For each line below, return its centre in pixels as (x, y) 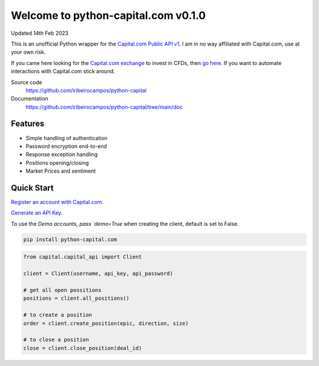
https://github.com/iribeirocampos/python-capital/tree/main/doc (104, 107)
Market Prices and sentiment (61, 171)
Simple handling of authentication (66, 138)
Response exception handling (62, 154)
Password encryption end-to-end (66, 146)
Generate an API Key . (37, 213)
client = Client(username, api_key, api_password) (98, 274)
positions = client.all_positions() (77, 298)
